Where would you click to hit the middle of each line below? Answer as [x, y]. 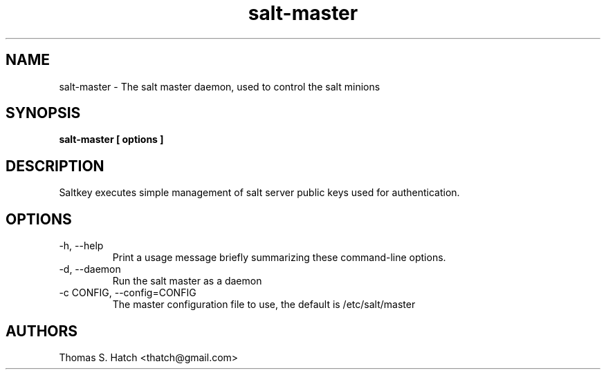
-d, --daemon [90, 269]
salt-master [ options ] [111, 140]
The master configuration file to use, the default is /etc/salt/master [264, 305]
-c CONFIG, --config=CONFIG [128, 293]
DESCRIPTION [55, 166]
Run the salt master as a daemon [187, 281]
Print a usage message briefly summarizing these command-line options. [279, 258]
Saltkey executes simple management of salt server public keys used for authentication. [259, 193]
